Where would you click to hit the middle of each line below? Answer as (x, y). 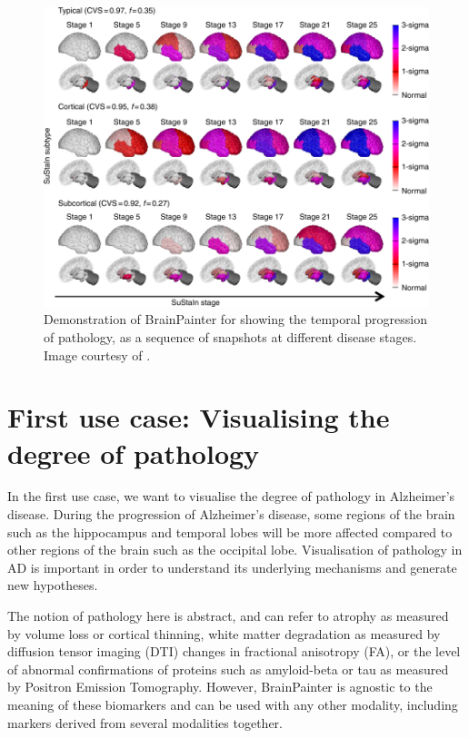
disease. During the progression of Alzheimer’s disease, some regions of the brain (231, 514)
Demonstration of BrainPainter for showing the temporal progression (235, 319)
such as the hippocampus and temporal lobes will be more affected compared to (230, 531)
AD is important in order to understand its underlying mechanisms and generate (232, 567)
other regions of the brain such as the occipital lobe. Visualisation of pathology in (235, 550)
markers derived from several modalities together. (145, 722)
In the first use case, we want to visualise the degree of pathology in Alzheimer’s (231, 496)
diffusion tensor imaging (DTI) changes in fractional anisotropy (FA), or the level (234, 651)
